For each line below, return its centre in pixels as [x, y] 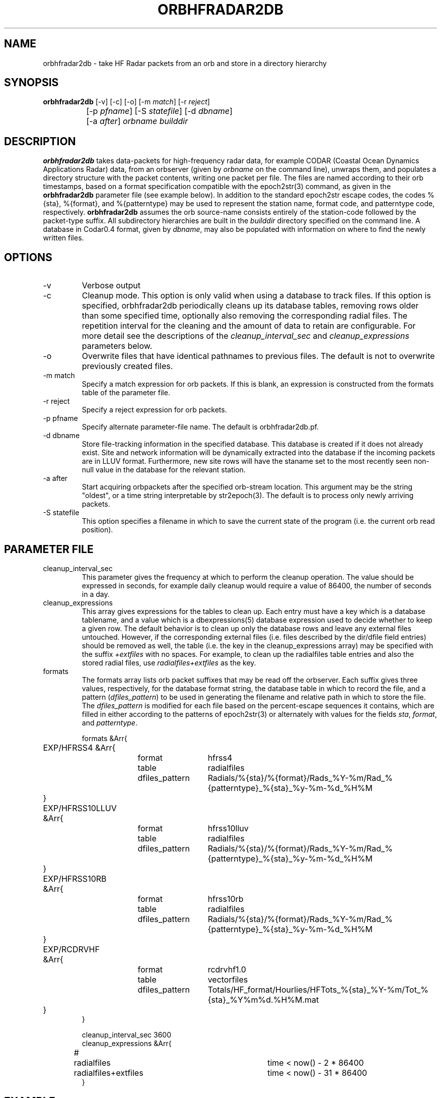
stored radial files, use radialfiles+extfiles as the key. [169, 662]
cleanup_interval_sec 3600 [126, 1034]
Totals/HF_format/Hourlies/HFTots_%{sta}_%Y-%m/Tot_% [318, 989]
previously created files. [127, 366]
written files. [63, 238]
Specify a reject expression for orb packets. [154, 410]
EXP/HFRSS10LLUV [80, 808]
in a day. [96, 594]
